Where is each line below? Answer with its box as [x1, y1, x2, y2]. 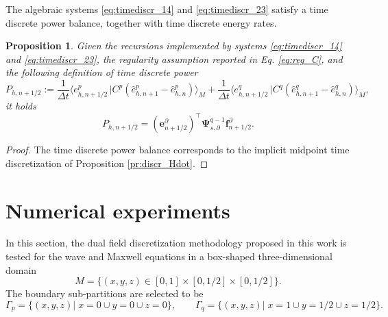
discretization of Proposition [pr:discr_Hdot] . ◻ [5, 155, 208, 170]
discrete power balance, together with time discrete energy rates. [5, 15, 277, 29]
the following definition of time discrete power [5, 65, 198, 79]
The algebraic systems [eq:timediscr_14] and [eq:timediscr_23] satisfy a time [5, 2, 328, 16]
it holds [5, 99, 36, 113]
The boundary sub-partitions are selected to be [5, 286, 204, 301]
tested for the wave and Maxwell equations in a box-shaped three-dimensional [5, 249, 332, 264]
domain [5, 262, 37, 277]
